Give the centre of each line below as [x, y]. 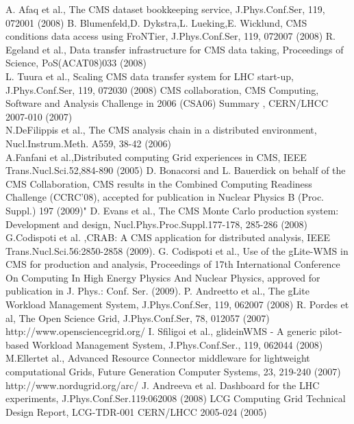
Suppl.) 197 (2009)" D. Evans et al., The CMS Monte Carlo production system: [172, 210]
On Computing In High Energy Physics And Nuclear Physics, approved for [163, 277]
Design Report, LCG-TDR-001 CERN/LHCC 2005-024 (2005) [136, 411]
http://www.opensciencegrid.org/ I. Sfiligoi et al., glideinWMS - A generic [161, 331]
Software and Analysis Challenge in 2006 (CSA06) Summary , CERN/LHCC [167, 103]
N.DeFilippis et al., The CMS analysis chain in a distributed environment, [161, 130]
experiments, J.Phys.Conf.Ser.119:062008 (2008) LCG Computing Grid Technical [176, 398]
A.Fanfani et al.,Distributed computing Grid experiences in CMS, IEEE [156, 157]
